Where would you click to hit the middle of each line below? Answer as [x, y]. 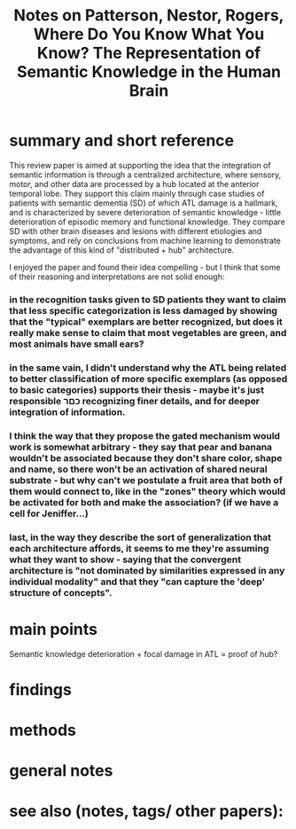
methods [43, 730]
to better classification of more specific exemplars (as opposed [148, 379]
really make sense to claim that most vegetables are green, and [148, 332]
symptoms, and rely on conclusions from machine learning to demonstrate [145, 240]
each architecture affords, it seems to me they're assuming [139, 548]
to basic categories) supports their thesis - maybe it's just [136, 389]
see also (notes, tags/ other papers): [146, 811]
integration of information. [67, 411]
